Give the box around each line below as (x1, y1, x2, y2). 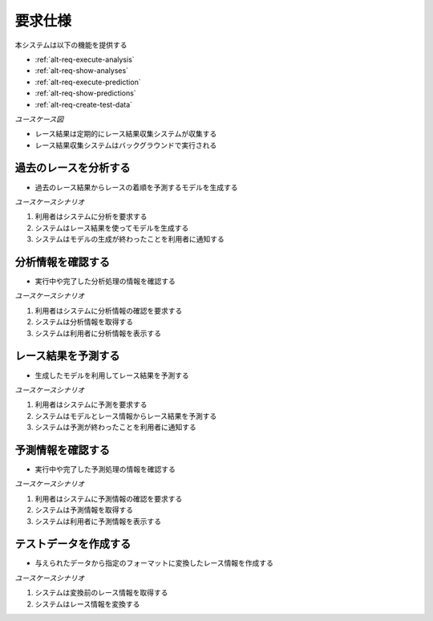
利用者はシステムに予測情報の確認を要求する (34, 493, 183, 503)
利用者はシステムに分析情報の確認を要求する (34, 306, 183, 315)
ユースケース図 (14, 114, 64, 124)
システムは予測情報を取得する (34, 505, 134, 515)
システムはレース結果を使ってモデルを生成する (34, 223, 189, 233)
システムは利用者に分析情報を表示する (34, 328, 162, 338)
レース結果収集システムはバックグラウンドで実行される (34, 140, 217, 150)
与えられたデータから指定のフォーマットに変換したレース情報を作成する (34, 558, 274, 568)
